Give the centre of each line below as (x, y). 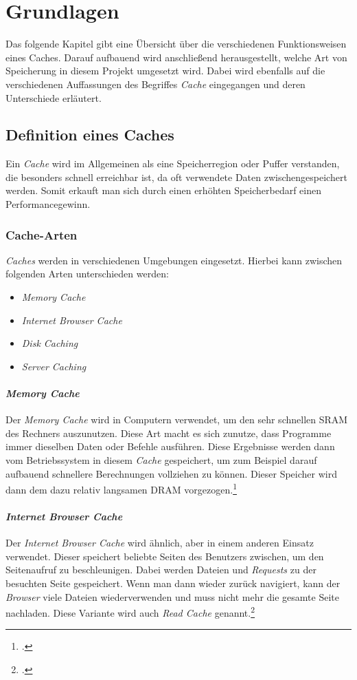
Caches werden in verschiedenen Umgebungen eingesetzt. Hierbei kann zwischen (174, 260)
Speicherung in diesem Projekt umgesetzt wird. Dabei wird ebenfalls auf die (165, 71)
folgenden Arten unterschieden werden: (87, 274)
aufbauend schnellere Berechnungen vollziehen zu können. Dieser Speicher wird (171, 473)
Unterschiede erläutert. (54, 97)
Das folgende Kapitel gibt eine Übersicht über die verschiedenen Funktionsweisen (176, 44)
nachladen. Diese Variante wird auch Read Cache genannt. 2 (130, 612)
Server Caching (54, 366)
